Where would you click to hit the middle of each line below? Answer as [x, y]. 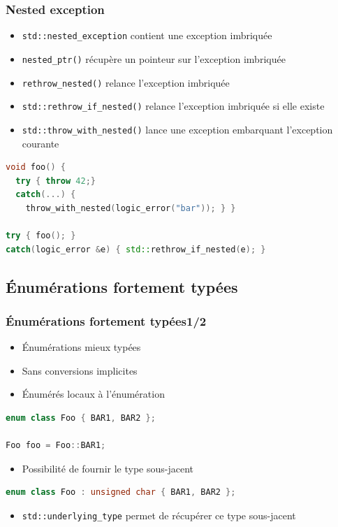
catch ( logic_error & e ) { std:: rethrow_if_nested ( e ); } [136, 249]
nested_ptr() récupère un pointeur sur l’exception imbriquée [154, 58]
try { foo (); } [41, 236]
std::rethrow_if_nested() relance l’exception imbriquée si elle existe [173, 106]
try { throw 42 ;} [56, 181]
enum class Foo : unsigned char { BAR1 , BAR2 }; [121, 492]
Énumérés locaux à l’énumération [93, 394]
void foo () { [36, 167]
